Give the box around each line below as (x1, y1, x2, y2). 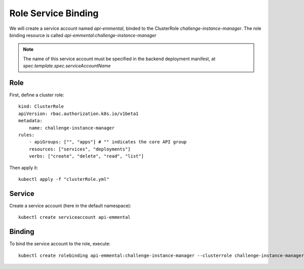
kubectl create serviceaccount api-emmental (18, 214, 131, 220)
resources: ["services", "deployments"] (28, 146, 131, 152)
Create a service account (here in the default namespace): (9, 203, 132, 209)
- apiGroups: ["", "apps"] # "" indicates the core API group (28, 139, 187, 145)
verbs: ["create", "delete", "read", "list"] (28, 153, 144, 159)
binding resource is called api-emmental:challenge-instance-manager (9, 32, 157, 38)
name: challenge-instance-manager (28, 125, 115, 131)
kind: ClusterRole (18, 104, 64, 109)
